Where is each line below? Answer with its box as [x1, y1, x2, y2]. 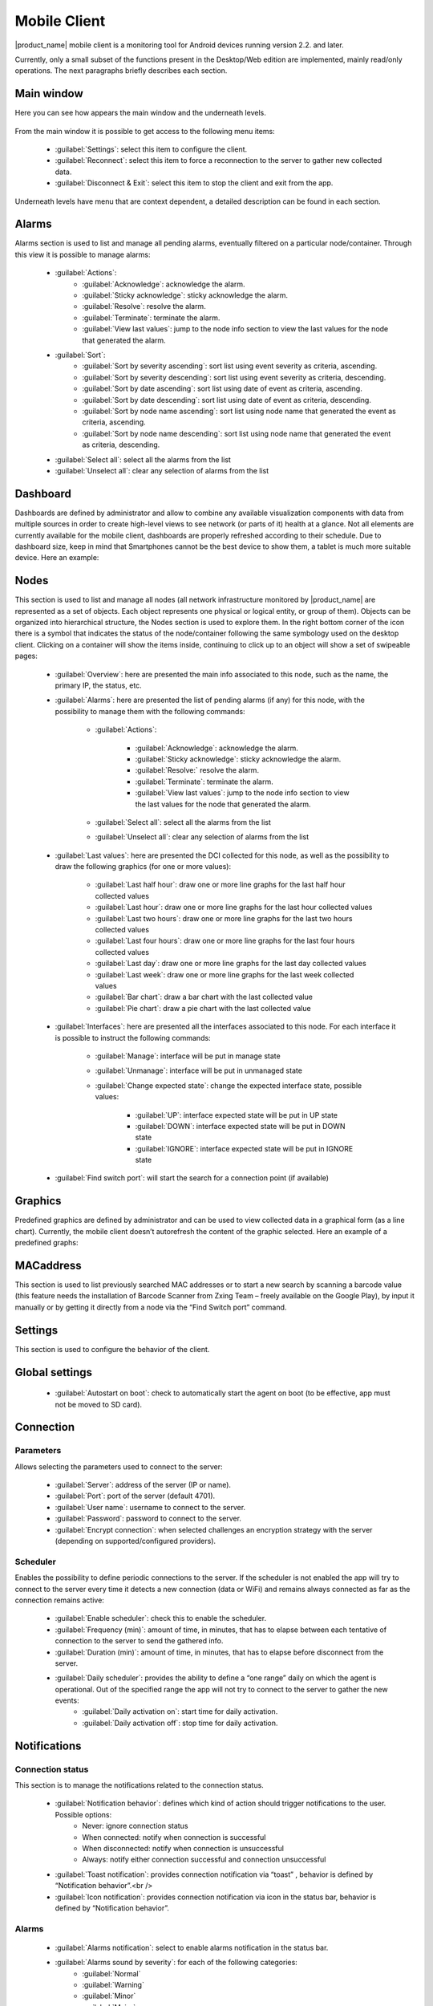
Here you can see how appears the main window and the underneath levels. [14, 108, 266, 118]
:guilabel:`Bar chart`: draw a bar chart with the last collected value [95, 992, 313, 1002]
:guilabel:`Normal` [82, 1968, 141, 1978]
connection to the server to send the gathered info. [55, 1636, 224, 1646]
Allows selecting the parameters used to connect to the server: [14, 1461, 224, 1472]
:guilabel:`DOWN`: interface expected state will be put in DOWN [135, 1121, 346, 1131]
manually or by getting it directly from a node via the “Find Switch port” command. [14, 1302, 287, 1312]
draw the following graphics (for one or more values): [55, 862, 232, 871]
